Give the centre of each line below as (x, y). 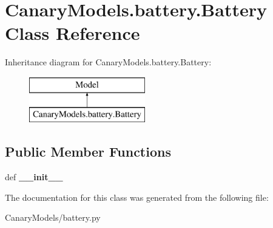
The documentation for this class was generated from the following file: (137, 197)
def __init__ (34, 177)
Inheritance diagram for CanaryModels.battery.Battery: (108, 62)
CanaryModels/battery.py (53, 217)
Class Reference (72, 33)
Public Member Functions (88, 151)
